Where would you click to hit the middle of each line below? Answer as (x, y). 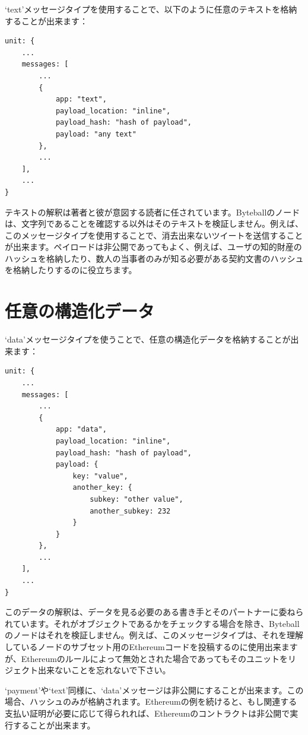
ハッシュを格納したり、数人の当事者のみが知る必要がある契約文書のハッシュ (154, 258)
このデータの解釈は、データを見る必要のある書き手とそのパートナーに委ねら (154, 612)
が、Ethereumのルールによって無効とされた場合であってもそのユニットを (146, 658)
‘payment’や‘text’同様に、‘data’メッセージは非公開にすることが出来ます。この (154, 690)
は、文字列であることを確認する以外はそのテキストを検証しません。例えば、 (154, 224)
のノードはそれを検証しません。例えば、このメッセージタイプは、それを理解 (154, 635)
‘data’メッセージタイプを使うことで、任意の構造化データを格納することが (148, 339)
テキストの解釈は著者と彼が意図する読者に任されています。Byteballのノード (153, 212)
